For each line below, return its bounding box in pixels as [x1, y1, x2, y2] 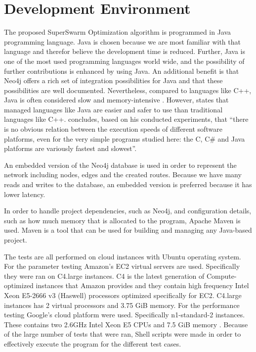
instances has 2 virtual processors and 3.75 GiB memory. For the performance [4, 300, 240, 310]
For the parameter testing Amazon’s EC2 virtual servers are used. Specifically [4, 261, 240, 271]
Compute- [206, 270, 237, 281]
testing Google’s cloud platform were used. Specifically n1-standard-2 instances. [4, 309, 245, 320]
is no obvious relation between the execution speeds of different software [4, 124, 222, 134]
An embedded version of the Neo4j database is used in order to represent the [4, 159, 237, 170]
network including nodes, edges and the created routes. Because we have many [4, 169, 242, 180]
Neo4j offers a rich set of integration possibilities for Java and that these [4, 75, 223, 86]
